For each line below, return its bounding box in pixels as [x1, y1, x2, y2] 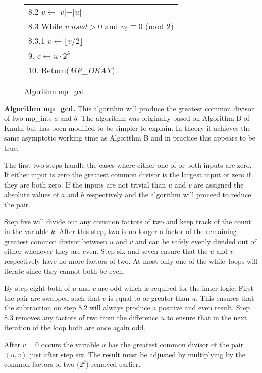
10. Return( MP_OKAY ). [28, 64, 118, 76]
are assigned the [194, 179, 244, 190]
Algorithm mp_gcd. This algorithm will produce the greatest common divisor [4, 103, 254, 113]
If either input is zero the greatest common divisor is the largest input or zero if [4, 169, 251, 180]
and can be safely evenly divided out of [135, 236, 256, 246]
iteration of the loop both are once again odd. [4, 322, 146, 333]
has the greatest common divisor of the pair [108, 339, 244, 350]
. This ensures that [196, 292, 254, 303]
